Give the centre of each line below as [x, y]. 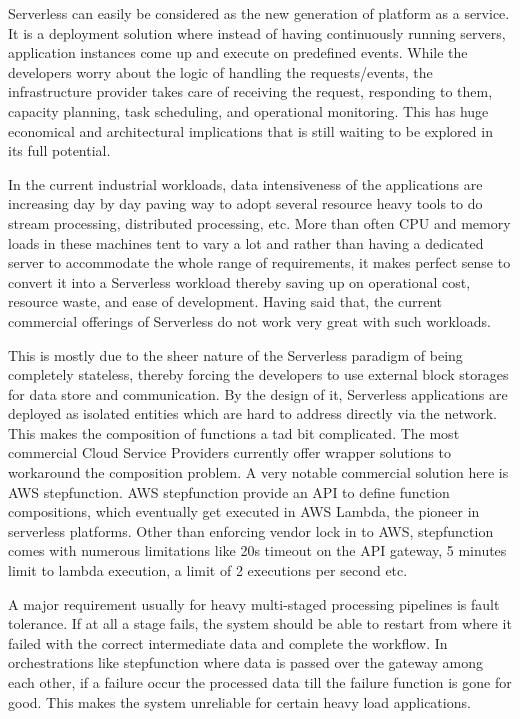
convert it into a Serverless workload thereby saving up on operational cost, [239, 281]
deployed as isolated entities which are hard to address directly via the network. [253, 413]
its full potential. [59, 150]
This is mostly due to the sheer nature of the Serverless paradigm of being [235, 354]
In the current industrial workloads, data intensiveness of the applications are [245, 183]
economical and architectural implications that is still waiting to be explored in [250, 130]
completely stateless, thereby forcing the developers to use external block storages [258, 374]
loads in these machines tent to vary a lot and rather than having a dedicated [246, 242]
